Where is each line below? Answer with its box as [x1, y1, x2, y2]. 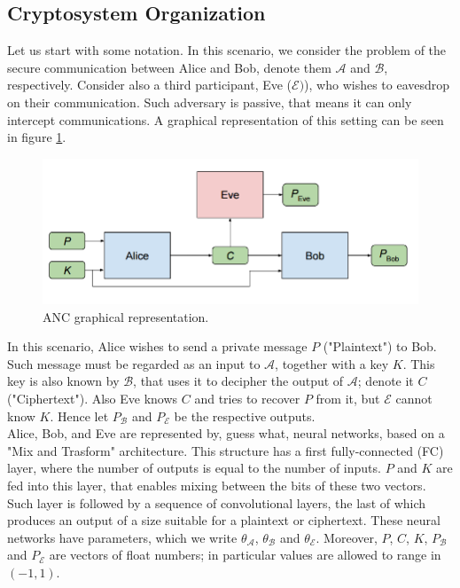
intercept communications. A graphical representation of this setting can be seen [7, 110, 444, 129]
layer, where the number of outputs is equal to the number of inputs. [7, 459, 381, 477]
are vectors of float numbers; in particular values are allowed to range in [49, 545, 441, 564]
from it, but [316, 389, 380, 408]
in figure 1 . [7, 128, 66, 146]
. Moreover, [316, 528, 378, 546]
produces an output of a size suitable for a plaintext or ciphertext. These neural [7, 511, 441, 529]
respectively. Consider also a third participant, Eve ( [7, 75, 292, 94]
